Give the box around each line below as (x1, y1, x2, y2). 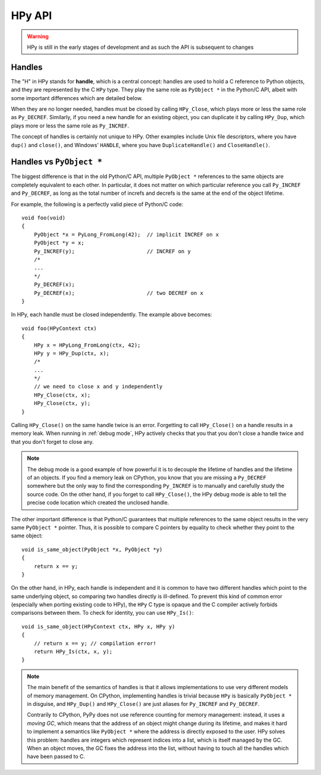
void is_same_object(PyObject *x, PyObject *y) (21, 546, 163, 553)
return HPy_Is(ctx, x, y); (33, 648, 113, 655)
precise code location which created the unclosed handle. (27, 499, 169, 506)
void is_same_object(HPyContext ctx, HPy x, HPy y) (21, 623, 175, 630)
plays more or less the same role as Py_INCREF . (11, 122, 130, 129)
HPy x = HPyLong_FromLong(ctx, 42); (33, 341, 141, 348)
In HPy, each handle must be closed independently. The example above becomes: (11, 311, 212, 318)
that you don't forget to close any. (11, 438, 95, 445)
